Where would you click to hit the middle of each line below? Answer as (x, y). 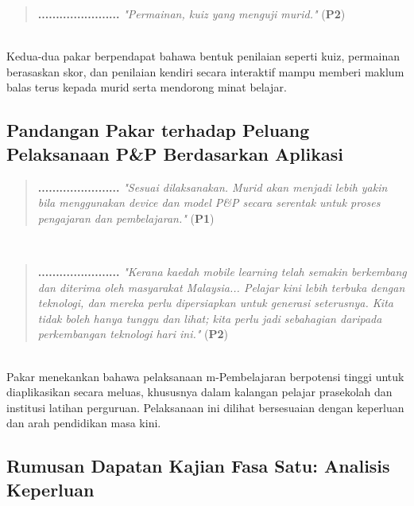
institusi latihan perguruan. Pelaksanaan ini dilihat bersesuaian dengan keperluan (205, 407)
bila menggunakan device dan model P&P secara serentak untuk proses (209, 202)
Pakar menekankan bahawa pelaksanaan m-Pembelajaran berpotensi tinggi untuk (205, 376)
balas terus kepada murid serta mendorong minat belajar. (147, 87)
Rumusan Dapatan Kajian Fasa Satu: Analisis (198, 466)
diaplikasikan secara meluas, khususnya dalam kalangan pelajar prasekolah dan (199, 392)
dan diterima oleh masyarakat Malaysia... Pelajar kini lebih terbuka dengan (221, 287)
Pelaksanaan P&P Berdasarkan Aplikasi (175, 153)
